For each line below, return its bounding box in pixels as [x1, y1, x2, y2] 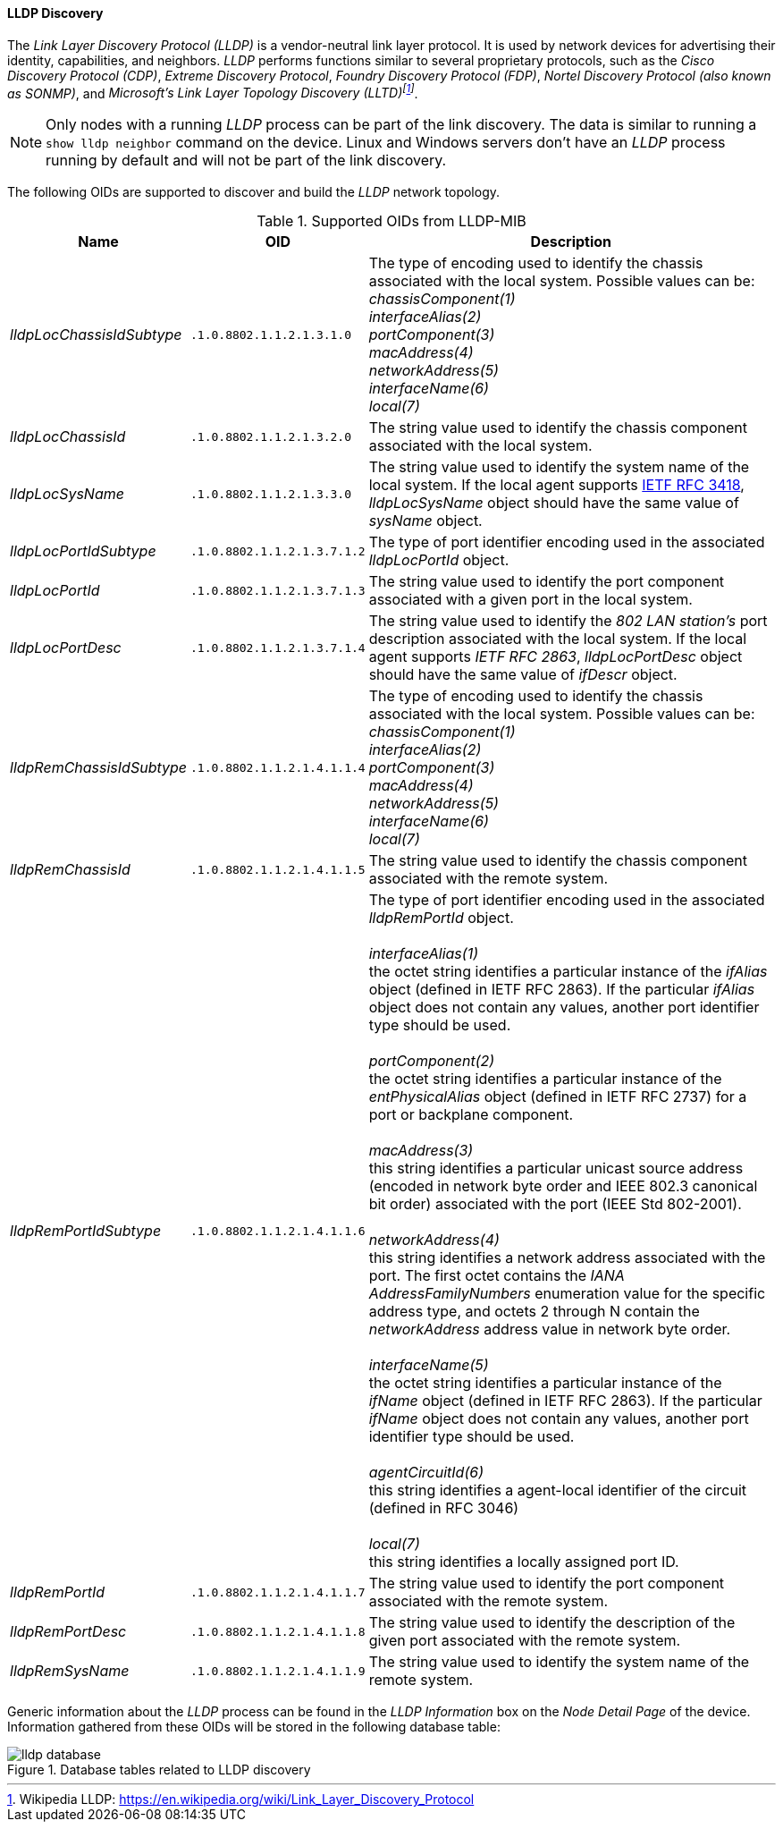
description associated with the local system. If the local [368, 630, 747, 648]
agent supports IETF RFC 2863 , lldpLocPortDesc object [368, 648, 743, 666]
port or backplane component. [368, 1105, 574, 1124]
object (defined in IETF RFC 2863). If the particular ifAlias [368, 980, 755, 999]
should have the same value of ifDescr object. [368, 665, 678, 684]
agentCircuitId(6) [368, 1463, 484, 1482]
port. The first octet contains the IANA [368, 1266, 625, 1285]
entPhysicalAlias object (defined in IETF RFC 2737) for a [368, 1088, 747, 1106]
